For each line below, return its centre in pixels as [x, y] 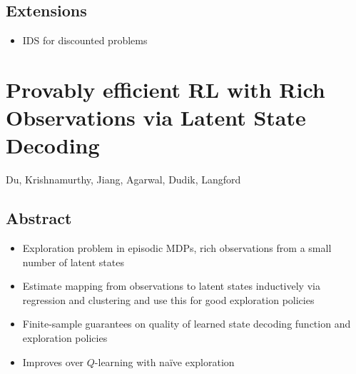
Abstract [39, 218]
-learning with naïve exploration [164, 362]
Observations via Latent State [156, 117]
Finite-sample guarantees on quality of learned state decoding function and [187, 324]
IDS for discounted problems [85, 40]
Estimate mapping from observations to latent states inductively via [171, 286]
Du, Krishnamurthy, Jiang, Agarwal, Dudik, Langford [123, 180]
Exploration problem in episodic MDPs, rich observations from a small [177, 248]
